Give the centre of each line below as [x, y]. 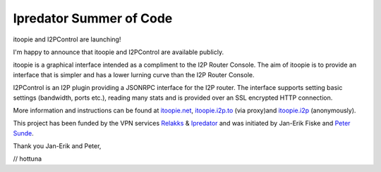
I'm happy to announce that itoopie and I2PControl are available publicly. [119, 52]
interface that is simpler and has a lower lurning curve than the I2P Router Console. [134, 74]
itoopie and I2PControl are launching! [67, 39]
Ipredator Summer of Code [93, 18]
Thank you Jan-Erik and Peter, [57, 146]
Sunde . [24, 133]
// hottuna [28, 159]
